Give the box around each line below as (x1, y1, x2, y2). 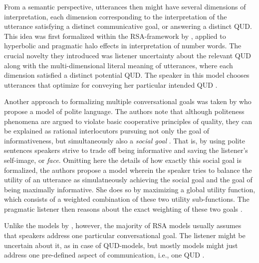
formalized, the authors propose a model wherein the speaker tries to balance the (4, 164, 252, 175)
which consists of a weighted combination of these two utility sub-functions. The (4, 194, 250, 204)
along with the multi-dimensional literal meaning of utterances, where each (4, 60, 233, 70)
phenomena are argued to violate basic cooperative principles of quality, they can (4, 116, 252, 126)
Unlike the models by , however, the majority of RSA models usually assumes (4, 220, 242, 231)
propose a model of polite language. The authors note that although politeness (4, 106, 245, 116)
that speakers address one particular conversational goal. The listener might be (4, 230, 246, 241)
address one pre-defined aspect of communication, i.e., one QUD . (4, 250, 205, 260)
